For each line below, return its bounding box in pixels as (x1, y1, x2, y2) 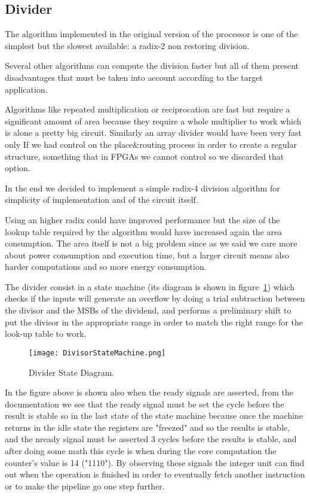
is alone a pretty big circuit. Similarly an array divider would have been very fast (5, 126, 302, 139)
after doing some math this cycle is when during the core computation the (5, 445, 277, 457)
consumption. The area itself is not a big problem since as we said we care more (5, 237, 297, 249)
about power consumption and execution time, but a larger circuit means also (5, 248, 289, 261)
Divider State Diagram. (29, 366, 115, 378)
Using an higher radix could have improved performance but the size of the (5, 213, 280, 226)
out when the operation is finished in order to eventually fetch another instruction (5, 468, 305, 480)
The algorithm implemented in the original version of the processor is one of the (5, 28, 298, 40)
